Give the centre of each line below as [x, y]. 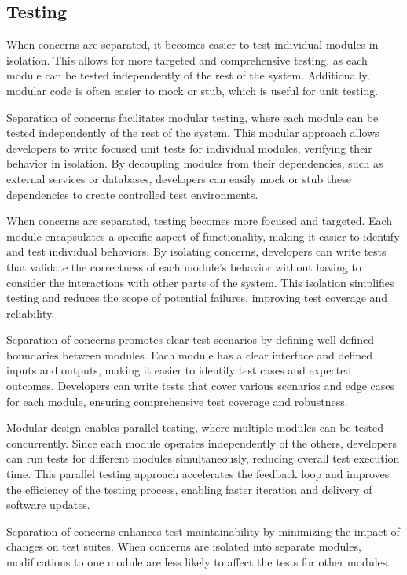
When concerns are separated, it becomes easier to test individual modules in [192, 44]
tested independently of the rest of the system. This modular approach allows [193, 133]
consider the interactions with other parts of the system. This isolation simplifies [200, 282]
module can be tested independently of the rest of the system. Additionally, [188, 75]
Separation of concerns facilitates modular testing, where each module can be [192, 117]
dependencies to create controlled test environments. [132, 194]
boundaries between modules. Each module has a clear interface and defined [190, 354]
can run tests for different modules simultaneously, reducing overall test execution [203, 458]
